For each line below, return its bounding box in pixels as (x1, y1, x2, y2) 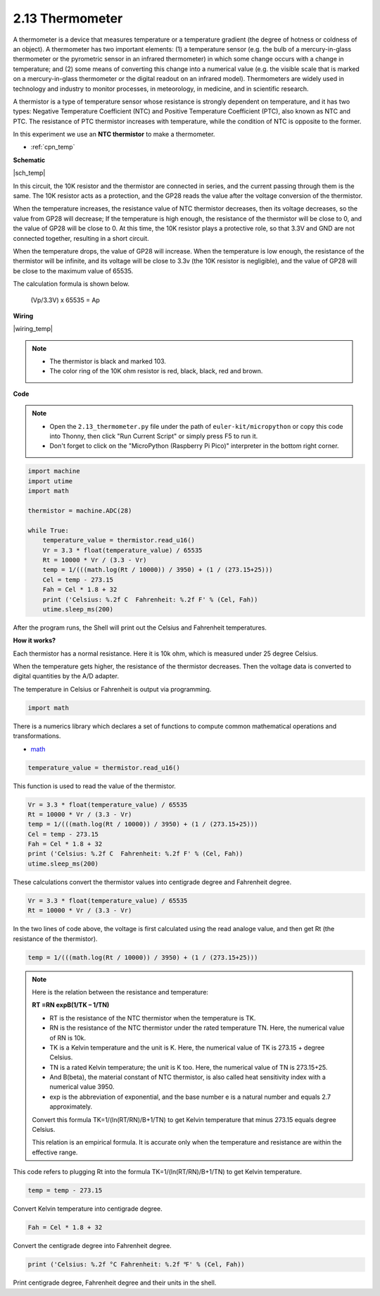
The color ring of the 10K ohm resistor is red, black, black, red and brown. (49, 367, 263, 375)
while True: (27, 526, 70, 535)
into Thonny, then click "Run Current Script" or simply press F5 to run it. (49, 432, 258, 440)
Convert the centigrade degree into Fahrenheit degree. (13, 1242, 172, 1250)
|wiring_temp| (13, 325, 53, 333)
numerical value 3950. (49, 1083, 115, 1091)
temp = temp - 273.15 (27, 1187, 103, 1195)
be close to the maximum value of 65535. (13, 266, 134, 275)
